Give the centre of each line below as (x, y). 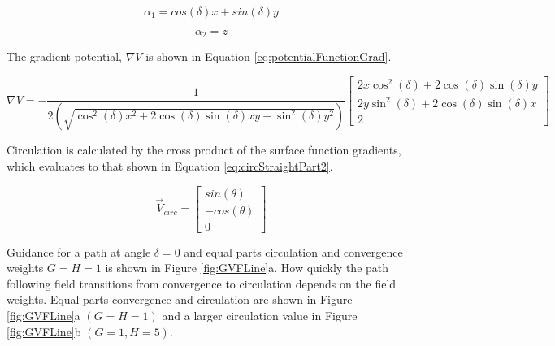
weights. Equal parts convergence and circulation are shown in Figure (180, 299)
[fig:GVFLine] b (44, 331)
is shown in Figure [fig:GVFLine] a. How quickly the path (247, 268)
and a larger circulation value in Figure (260, 315)
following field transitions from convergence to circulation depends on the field (202, 283)
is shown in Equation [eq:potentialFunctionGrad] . (269, 56)
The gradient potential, (65, 56)
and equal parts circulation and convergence (293, 251)
